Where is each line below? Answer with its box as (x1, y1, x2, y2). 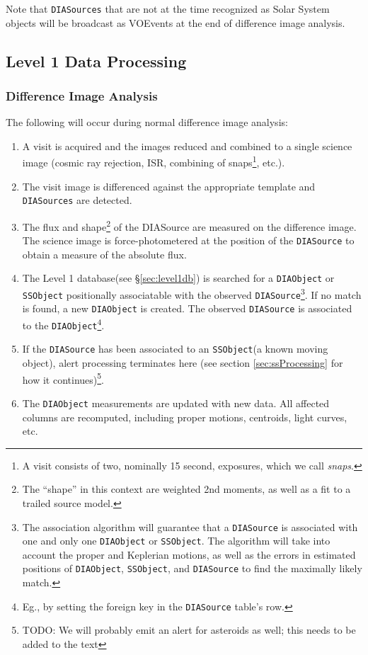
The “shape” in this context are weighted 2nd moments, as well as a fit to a (22, 482, 351, 496)
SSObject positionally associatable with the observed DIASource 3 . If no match (22, 285, 362, 302)
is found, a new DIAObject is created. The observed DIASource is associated (22, 301, 352, 316)
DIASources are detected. (22, 193, 132, 207)
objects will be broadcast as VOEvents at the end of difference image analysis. (6, 15, 345, 30)
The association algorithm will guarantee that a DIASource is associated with (22, 519, 358, 534)
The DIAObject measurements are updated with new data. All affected (22, 395, 330, 410)
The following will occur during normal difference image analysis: (6, 115, 288, 130)
